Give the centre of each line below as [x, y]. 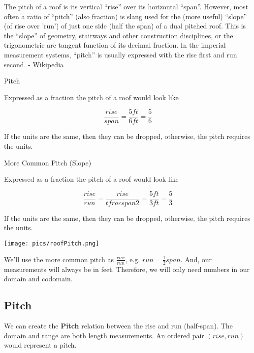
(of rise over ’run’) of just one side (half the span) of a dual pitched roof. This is [125, 26]
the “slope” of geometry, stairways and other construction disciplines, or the [119, 35]
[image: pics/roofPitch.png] [52, 244]
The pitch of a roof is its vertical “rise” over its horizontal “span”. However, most [126, 6]
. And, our [196, 259]
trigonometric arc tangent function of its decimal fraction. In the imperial [115, 45]
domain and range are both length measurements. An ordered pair [104, 335]
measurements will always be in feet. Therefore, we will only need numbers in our [127, 269]
